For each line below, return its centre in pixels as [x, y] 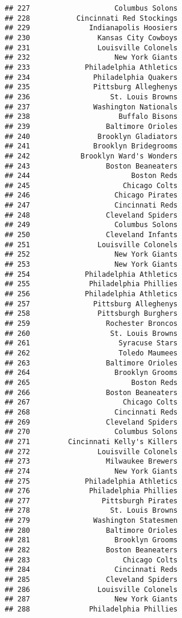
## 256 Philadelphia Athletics [91, 294]
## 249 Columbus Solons [91, 225]
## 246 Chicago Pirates [91, 195]
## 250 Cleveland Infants [91, 235]
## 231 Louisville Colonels [91, 48]
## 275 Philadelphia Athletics [91, 481]
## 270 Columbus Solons [91, 432]
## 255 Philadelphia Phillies [91, 284]
